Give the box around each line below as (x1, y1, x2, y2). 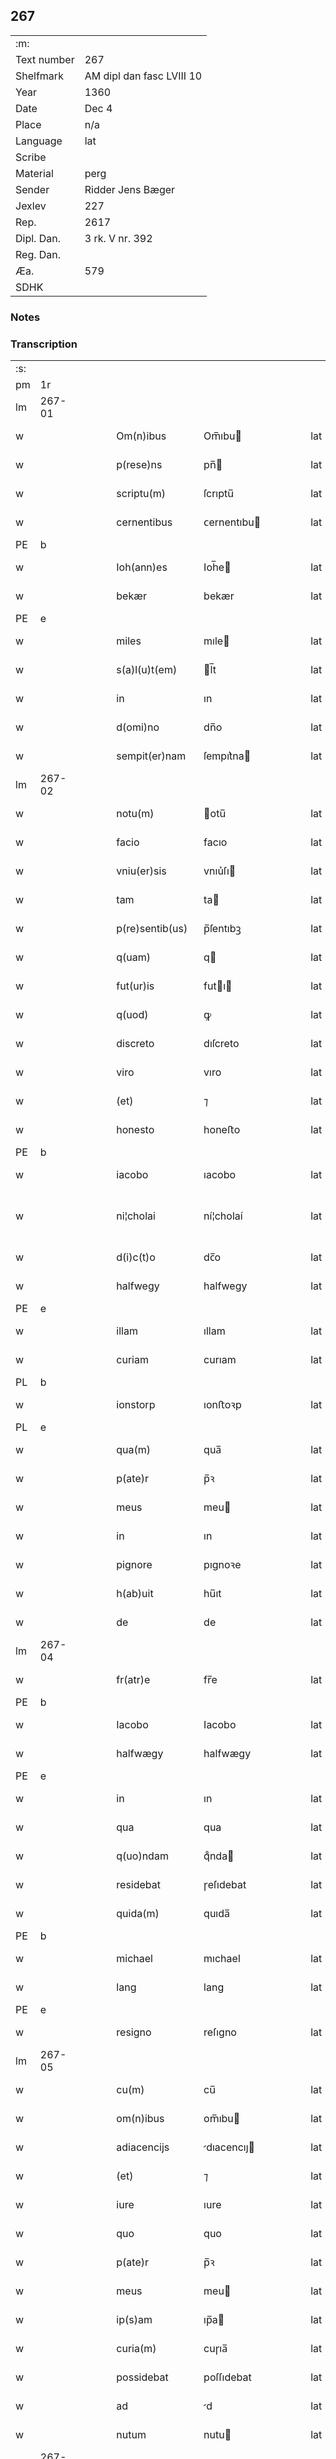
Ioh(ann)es (116, 560, 168, 574)
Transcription (10, 337, 78, 351)
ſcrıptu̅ (203, 487, 235, 501)
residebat (116, 1878, 162, 1892)
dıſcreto (203, 1037, 240, 1051)
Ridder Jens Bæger (84, 182, 176, 196)
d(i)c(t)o (116, 1250, 156, 1264)
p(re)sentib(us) (116, 922, 188, 936)
